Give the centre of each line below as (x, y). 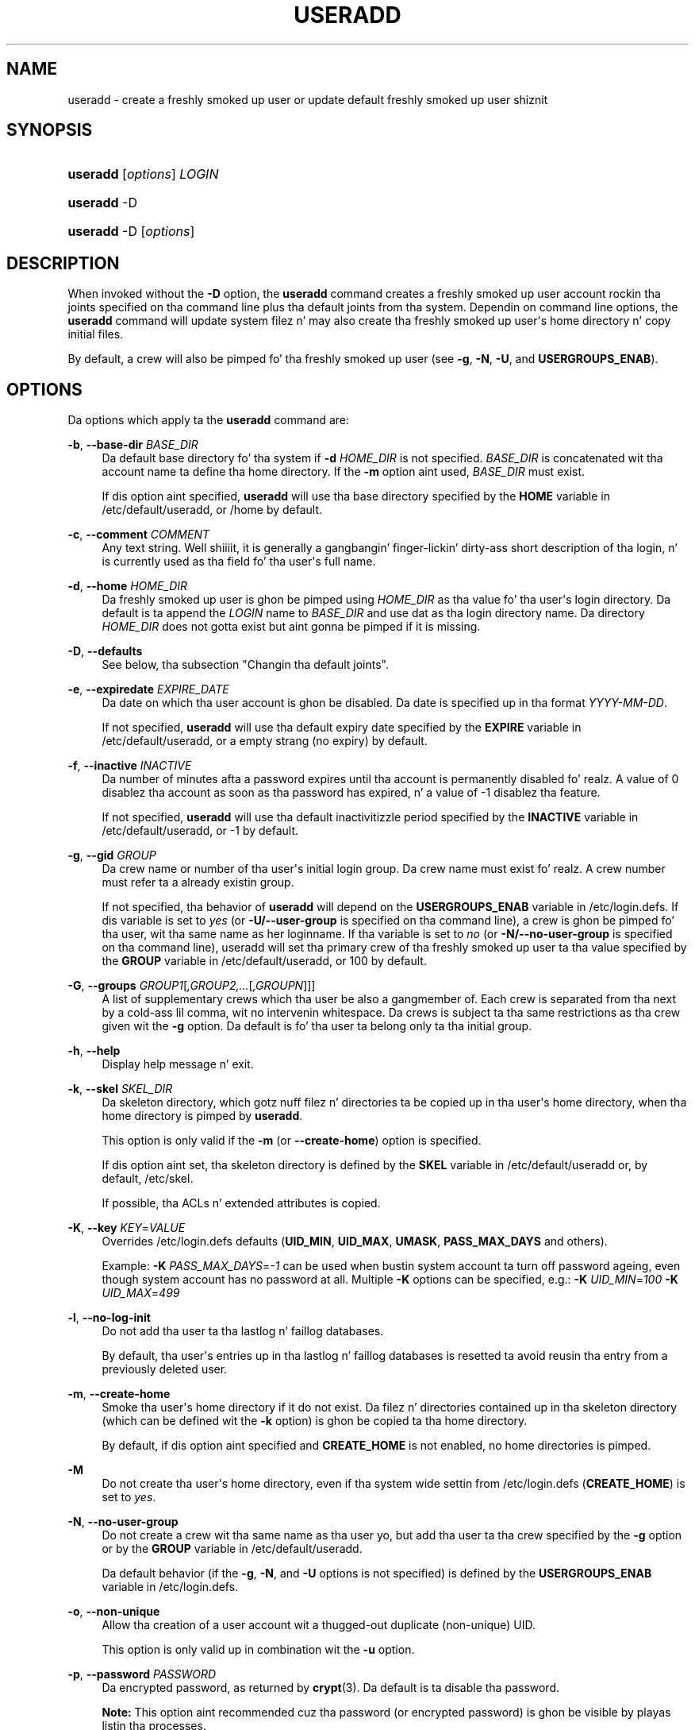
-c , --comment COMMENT (139, 535)
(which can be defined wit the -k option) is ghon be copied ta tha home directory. (315, 1421)
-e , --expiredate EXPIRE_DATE (148, 689)
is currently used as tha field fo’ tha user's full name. (239, 562)
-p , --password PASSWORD (142, 1674)
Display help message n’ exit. (178, 1064)
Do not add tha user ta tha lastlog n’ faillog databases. (243, 1331)
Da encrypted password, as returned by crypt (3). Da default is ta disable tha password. (331, 1688)
